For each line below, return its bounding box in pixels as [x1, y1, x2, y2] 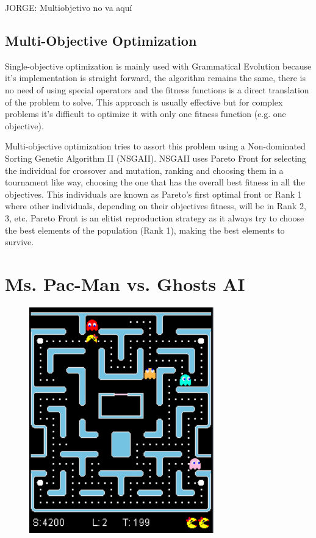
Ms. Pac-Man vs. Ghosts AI [5, 271, 245, 296]
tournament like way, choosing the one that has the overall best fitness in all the [5, 176, 305, 188]
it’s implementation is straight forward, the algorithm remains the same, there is [5, 71, 306, 84]
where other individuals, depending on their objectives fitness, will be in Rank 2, [5, 199, 306, 212]
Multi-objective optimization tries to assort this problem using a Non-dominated [5, 140, 306, 152]
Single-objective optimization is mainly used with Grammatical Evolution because [5, 59, 312, 72]
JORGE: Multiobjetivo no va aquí [5, 1, 132, 13]
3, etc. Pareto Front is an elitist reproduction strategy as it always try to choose [5, 211, 304, 224]
